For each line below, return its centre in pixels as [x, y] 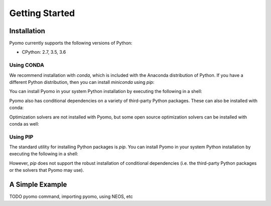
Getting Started [42, 13]
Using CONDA [27, 65]
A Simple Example [38, 185]
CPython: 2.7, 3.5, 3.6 [44, 52]
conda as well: [24, 124]
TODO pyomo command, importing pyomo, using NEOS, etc [71, 196]
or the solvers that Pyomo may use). [47, 170]
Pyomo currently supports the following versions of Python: [71, 43]
